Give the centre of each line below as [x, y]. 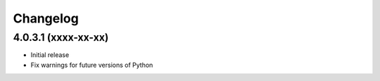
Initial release [50, 55]
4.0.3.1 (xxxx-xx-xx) [61, 37]
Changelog [46, 18]
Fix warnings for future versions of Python [92, 65]
